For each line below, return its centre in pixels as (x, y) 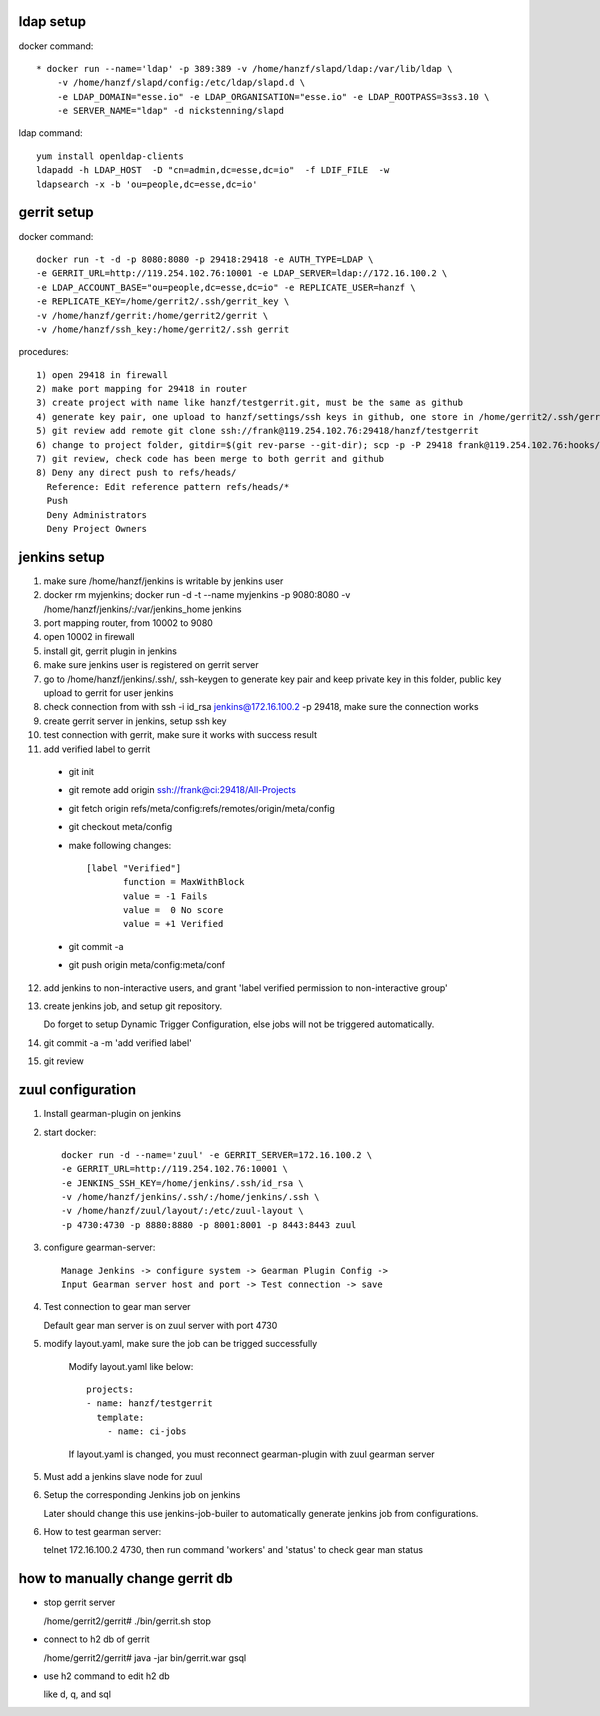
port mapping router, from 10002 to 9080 (128, 623)
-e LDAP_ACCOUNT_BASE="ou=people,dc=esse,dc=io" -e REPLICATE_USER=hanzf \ (226, 287)
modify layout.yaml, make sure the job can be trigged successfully (180, 1344)
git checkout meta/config (120, 827)
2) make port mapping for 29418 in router (142, 389)
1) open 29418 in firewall (102, 374)
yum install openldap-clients (110, 156)
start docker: (70, 1132)
